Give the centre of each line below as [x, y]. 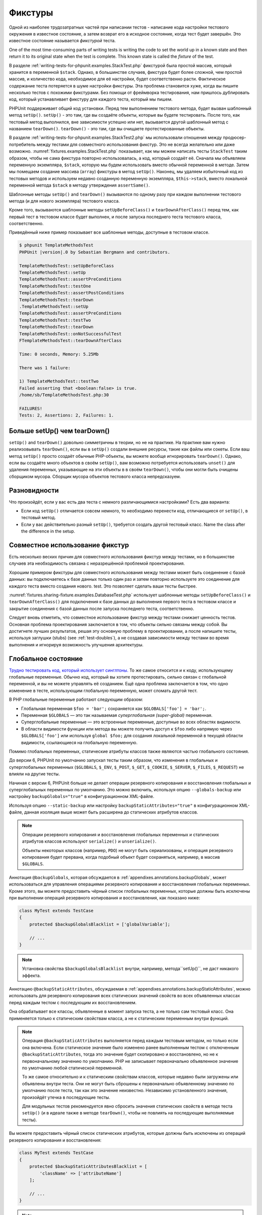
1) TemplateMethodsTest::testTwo [59, 381]
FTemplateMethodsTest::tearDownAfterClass [70, 340]
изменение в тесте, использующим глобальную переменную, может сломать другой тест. [103, 691]
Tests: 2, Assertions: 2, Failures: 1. [66, 415]
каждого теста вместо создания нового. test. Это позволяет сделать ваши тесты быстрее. [103, 586]
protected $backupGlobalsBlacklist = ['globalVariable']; [100, 924]
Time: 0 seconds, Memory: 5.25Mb [59, 354]
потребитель [22, 144]
